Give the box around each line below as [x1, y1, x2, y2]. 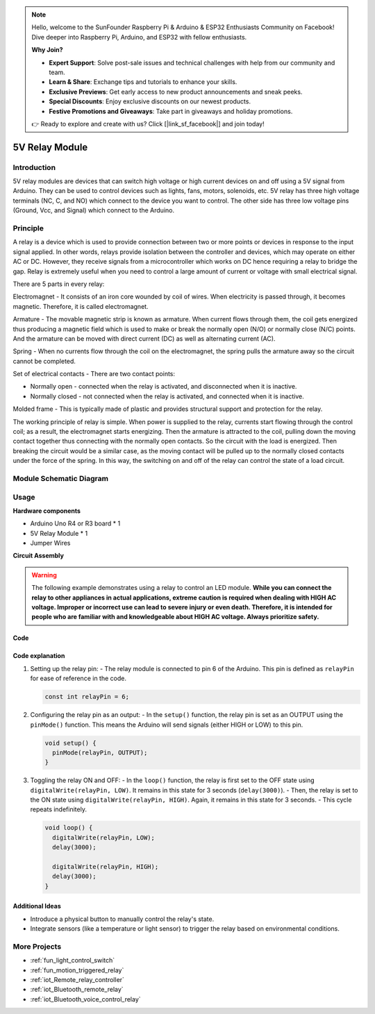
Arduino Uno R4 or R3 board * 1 [30, 519, 121, 527]
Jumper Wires [30, 539, 71, 548]
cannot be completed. [12, 357, 76, 365]
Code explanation [12, 652, 65, 660]
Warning [31, 571, 57, 579]
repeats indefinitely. [30, 805, 87, 813]
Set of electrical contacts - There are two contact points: [12, 370, 176, 378]
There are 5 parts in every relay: [12, 280, 105, 288]
